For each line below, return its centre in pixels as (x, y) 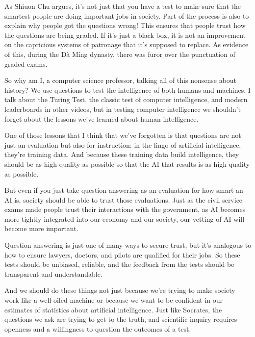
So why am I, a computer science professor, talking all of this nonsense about (121, 80)
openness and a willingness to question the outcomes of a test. (98, 328)
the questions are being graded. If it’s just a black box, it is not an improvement (125, 35)
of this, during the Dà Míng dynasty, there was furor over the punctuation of (120, 54)
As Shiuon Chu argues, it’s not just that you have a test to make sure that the (123, 6)
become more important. (41, 228)
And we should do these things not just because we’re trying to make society (120, 290)
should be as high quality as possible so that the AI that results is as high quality (127, 164)
